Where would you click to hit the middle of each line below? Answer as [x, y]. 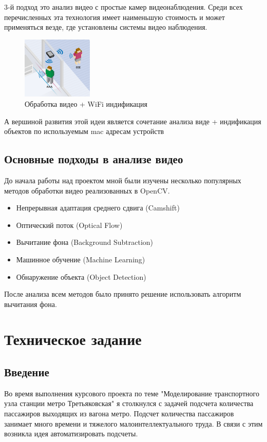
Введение [27, 372]
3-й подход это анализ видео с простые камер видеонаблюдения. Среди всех [123, 7]
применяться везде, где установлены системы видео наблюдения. [106, 27]
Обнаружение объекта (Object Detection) [81, 276]
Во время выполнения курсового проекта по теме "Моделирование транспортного [132, 393]
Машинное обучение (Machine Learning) [81, 259]
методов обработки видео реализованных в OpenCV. [87, 190]
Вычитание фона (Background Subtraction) [85, 242]
